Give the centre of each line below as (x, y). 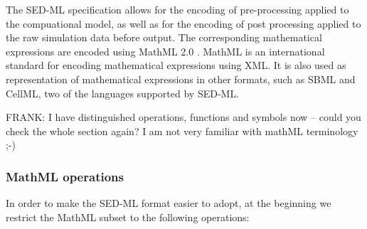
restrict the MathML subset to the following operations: (128, 217)
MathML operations (65, 176)
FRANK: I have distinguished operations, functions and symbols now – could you (183, 117)
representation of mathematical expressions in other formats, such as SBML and (181, 79)
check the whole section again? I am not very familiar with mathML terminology (182, 131)
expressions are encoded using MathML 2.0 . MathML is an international (165, 51)
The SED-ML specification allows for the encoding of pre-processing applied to (177, 9)
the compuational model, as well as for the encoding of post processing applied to (183, 23)
